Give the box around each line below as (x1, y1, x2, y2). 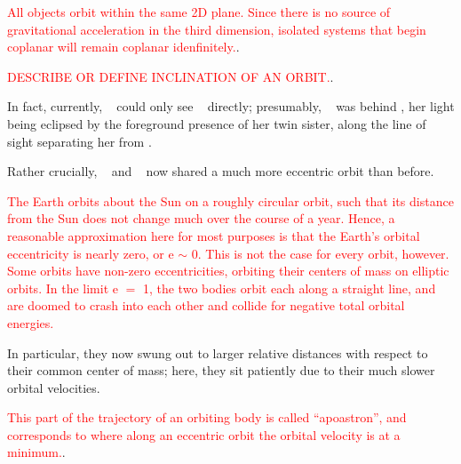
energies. (7, 313, 54, 332)
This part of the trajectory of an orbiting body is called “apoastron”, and (7, 408, 407, 427)
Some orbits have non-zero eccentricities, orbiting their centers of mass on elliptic (7, 261, 449, 280)
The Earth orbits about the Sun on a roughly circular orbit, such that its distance (7, 191, 454, 210)
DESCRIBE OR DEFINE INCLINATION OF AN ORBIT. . (7, 67, 334, 85)
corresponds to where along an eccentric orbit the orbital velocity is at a (7, 425, 401, 444)
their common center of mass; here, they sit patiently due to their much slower (7, 361, 435, 380)
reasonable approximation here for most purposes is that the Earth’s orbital (7, 226, 420, 244)
